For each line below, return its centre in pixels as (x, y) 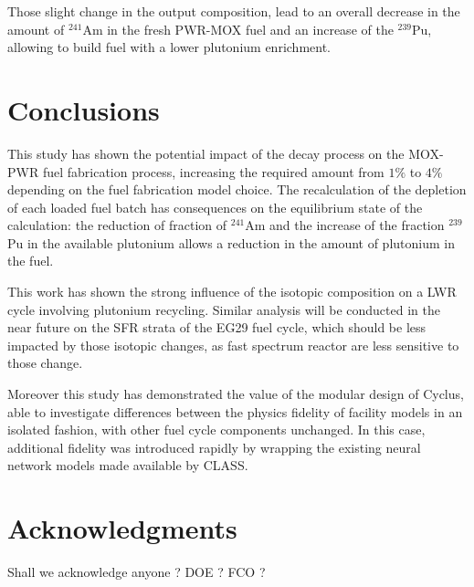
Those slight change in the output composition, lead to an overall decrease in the (234, 11)
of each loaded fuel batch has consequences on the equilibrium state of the (215, 207)
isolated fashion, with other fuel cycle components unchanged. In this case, (216, 430)
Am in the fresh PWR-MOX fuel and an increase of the (238, 29)
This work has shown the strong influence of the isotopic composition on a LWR (232, 292)
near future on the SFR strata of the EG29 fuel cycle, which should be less (217, 327)
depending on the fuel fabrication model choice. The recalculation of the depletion (237, 189)
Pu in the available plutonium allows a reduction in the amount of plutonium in (231, 242)
